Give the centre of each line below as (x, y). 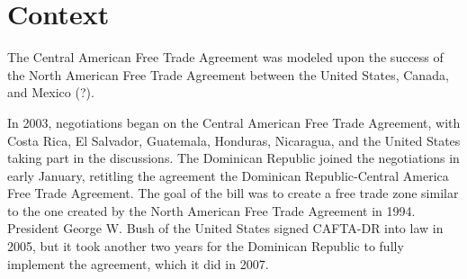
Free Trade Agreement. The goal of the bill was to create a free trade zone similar (233, 193)
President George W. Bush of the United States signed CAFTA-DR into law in (225, 228)
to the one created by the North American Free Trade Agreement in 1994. (211, 210)
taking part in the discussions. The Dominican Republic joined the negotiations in (233, 158)
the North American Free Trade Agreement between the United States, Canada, (228, 74)
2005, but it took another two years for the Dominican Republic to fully (206, 246)
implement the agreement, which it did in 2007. (138, 263)
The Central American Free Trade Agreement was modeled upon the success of (225, 57)
